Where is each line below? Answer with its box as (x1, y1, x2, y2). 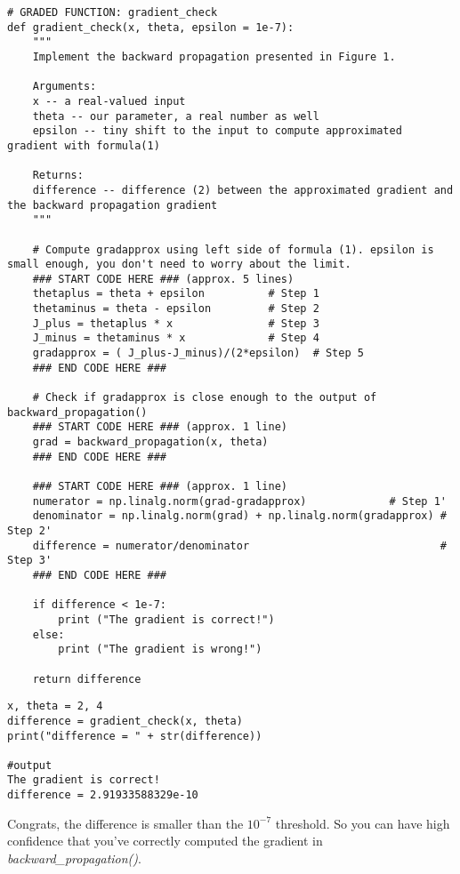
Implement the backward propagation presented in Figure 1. (32, 50, 396, 63)
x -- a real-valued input (32, 94, 186, 108)
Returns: (32, 169, 84, 182)
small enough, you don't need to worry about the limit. (7, 258, 351, 271)
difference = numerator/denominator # (32, 539, 447, 552)
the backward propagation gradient (7, 198, 218, 212)
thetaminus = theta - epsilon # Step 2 (32, 302, 319, 316)
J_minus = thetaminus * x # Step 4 (32, 332, 319, 345)
